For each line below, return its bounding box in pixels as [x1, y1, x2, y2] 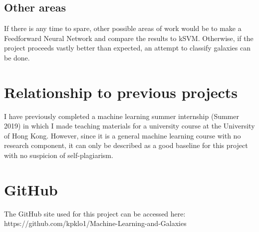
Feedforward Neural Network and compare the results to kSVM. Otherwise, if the [4, 32, 254, 43]
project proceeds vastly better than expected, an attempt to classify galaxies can [4, 42, 251, 53]
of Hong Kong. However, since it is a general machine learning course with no [4, 130, 241, 140]
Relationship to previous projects [4, 81, 238, 102]
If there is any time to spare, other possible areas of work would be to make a [4, 23, 242, 33]
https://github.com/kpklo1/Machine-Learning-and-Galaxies [4, 218, 187, 228]
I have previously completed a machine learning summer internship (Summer [4, 110, 239, 121]
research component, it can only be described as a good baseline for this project [4, 140, 248, 150]
